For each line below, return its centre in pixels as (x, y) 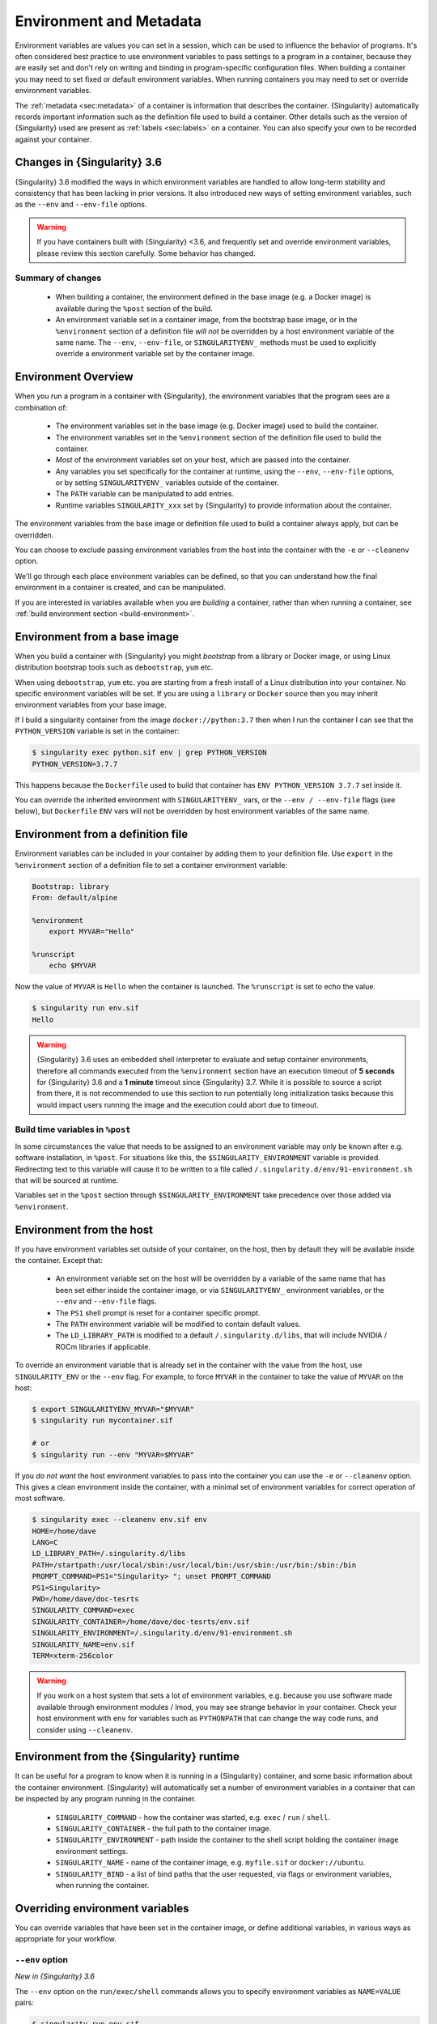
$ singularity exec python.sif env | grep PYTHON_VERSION (149, 753)
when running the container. (102, 1885)
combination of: (41, 407)
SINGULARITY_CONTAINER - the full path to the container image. (163, 1828)
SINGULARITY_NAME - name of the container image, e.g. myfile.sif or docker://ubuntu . (210, 1863)
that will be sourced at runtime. (67, 1180)
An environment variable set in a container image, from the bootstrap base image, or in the (206, 320)
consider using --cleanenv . (85, 1729)
